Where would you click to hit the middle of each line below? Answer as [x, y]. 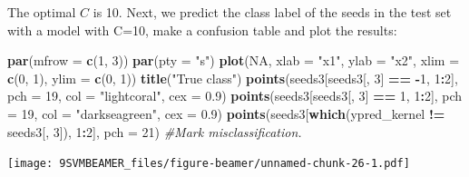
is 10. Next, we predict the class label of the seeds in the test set [272, 12]
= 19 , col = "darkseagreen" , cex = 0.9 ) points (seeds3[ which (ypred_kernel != [226, 113]
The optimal [42, 12]
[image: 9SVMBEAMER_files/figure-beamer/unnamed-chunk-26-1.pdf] [209, 164]
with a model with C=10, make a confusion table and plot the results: [202, 29]
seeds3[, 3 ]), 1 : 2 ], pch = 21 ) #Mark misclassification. [155, 131]
